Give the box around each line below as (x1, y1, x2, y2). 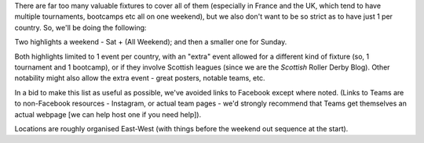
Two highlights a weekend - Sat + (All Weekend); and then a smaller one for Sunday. (14, 38, 287, 47)
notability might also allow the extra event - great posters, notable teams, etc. (14, 73, 265, 83)
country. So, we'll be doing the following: (14, 23, 147, 32)
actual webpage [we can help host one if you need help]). (14, 109, 202, 119)
